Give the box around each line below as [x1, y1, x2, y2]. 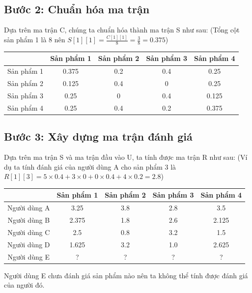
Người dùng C [7, 227, 50, 237]
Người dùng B [7, 215, 50, 225]
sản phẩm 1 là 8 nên [4, 34, 65, 45]
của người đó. [4, 280, 45, 290]
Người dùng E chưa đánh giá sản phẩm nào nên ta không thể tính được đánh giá [4, 270, 248, 280]
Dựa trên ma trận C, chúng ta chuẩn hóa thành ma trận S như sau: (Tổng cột [4, 25, 240, 35]
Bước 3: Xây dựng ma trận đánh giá [4, 129, 193, 144]
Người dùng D [7, 239, 50, 249]
